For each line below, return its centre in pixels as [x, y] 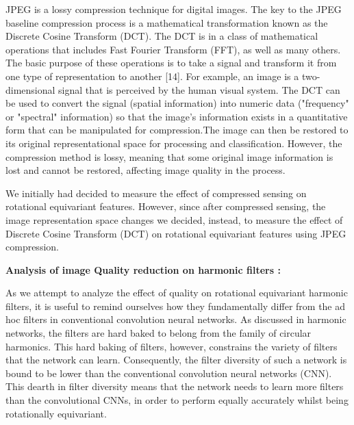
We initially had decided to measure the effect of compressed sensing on [156, 193]
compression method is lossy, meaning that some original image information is [169, 156]
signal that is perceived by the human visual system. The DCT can [199, 89]
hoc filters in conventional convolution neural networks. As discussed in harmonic [176, 319]
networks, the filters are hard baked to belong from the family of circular [159, 333]
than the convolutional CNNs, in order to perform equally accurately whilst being [177, 400]
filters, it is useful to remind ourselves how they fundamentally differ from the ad [176, 306]
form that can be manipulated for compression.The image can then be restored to [177, 130]
